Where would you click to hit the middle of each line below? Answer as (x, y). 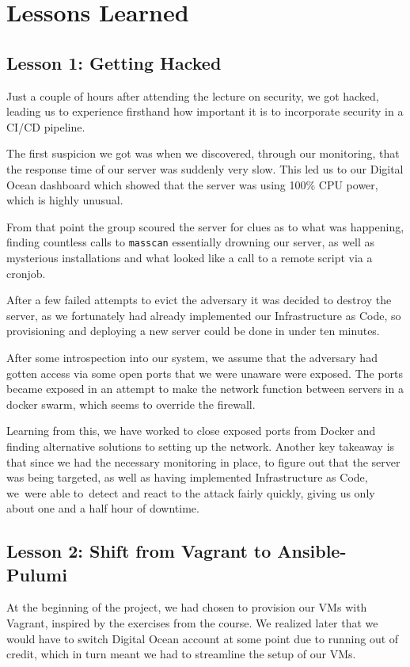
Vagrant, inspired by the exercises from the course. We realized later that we (192, 623)
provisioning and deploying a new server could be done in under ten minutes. (193, 331)
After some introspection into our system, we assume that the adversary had (192, 357)
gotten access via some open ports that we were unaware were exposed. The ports (205, 373)
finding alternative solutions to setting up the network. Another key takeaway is (201, 446)
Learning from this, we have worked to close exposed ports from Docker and (191, 431)
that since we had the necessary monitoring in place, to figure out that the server (203, 461)
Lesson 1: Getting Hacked (114, 62)
